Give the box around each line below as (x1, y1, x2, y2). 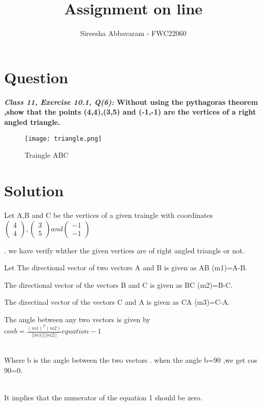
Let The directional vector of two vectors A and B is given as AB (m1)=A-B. (4, 262, 248, 273)
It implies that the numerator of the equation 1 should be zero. (4, 392, 203, 403)
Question (4, 66, 68, 87)
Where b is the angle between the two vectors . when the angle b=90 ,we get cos (4, 355, 257, 365)
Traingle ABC (25, 150, 69, 160)
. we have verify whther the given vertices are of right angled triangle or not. (4, 245, 245, 255)
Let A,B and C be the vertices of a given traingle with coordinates (4, 210, 213, 220)
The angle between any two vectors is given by (4, 313, 151, 324)
